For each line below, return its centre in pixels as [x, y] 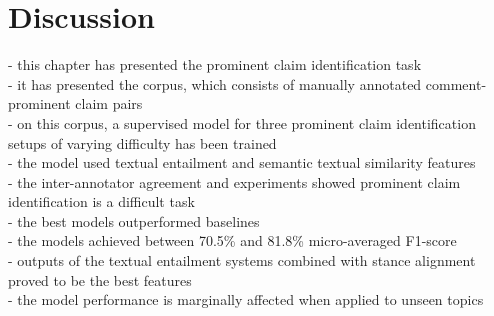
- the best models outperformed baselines [134, 220]
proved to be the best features [100, 279]
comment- [456, 83]
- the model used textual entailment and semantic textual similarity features [242, 162]
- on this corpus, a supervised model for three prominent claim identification [242, 122]
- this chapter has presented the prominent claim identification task [215, 64]
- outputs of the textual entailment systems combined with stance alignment [242, 260]
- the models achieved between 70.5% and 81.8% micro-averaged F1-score [232, 240]
